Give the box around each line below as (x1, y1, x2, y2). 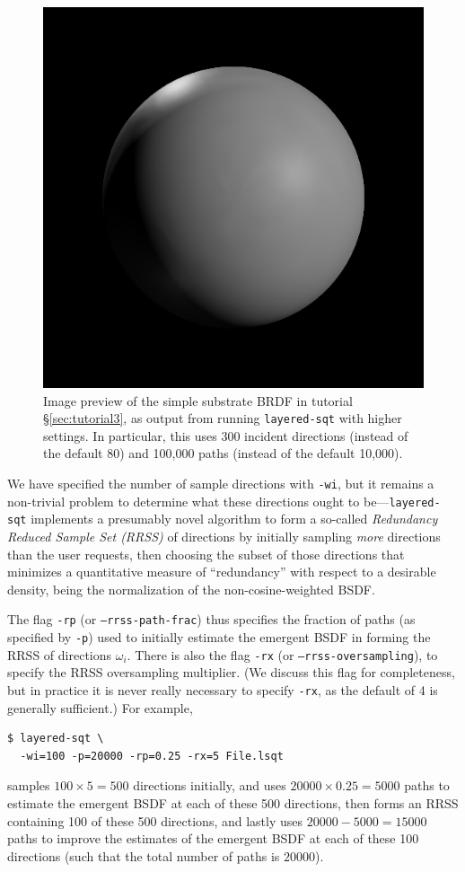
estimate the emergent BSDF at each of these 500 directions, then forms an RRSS (7, 793, 459, 812)
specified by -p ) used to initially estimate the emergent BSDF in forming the (7, 628, 431, 647)
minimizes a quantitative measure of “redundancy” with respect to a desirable (7, 562, 436, 581)
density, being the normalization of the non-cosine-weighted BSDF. (7, 579, 375, 598)
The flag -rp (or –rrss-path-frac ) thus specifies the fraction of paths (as (7, 610, 416, 629)
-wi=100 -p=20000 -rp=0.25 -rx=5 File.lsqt (20, 749, 284, 762)
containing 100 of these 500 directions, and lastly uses (7, 811, 303, 830)
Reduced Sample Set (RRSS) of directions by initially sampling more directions (7, 527, 441, 545)
